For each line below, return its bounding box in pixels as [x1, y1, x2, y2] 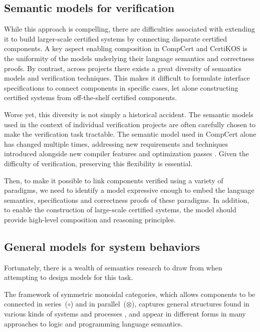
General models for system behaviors [4, 238, 200, 254]
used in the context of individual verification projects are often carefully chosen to [4, 119, 256, 129]
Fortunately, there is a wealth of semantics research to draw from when [4, 262, 222, 272]
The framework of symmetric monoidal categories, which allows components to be [4, 288, 255, 299]
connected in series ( [4, 298, 68, 309]
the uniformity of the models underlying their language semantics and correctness [4, 53, 254, 63]
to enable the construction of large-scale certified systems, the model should [4, 204, 236, 215]
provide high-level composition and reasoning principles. [4, 214, 176, 224]
